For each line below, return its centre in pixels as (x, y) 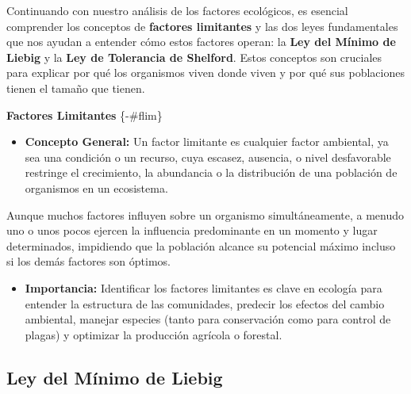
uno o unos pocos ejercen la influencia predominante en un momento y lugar (192, 230)
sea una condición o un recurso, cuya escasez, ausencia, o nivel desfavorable (208, 157)
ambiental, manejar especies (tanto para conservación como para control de (208, 319)
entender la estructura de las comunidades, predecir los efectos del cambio (205, 303)
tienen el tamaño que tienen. (76, 88)
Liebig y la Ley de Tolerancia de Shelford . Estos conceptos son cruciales (194, 57)
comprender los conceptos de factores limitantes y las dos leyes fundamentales (202, 26)
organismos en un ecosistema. (96, 187)
